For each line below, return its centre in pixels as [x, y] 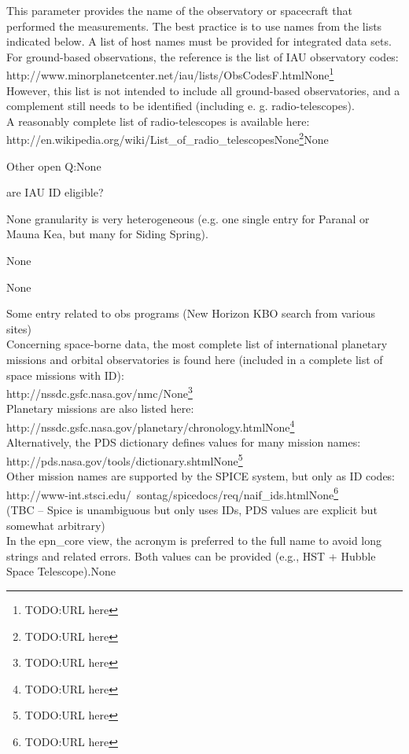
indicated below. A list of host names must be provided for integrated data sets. [199, 41]
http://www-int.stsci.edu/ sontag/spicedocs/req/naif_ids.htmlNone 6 [173, 493]
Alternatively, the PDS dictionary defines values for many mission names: [184, 442]
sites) [19, 328]
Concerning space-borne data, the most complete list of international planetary [197, 344]
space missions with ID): [65, 375]
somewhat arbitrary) [56, 525]
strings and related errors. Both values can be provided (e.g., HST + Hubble [191, 555]
